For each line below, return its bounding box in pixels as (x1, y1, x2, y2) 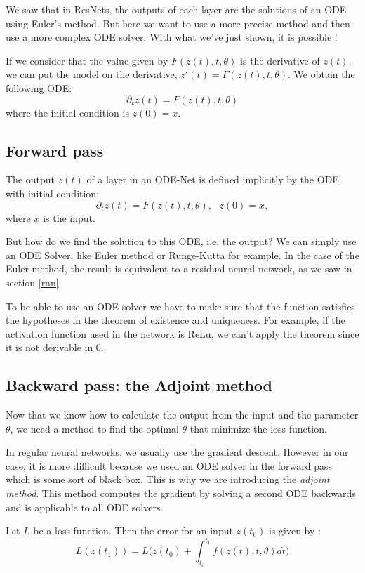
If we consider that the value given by (6, 53, 168, 67)
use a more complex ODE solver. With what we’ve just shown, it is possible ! (6, 29, 338, 44)
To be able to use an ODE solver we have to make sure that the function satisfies (6, 298, 355, 313)
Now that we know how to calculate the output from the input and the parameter (6, 407, 359, 422)
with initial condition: (6, 185, 100, 200)
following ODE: (6, 80, 72, 95)
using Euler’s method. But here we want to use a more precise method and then (6, 15, 350, 30)
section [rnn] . (6, 275, 62, 289)
